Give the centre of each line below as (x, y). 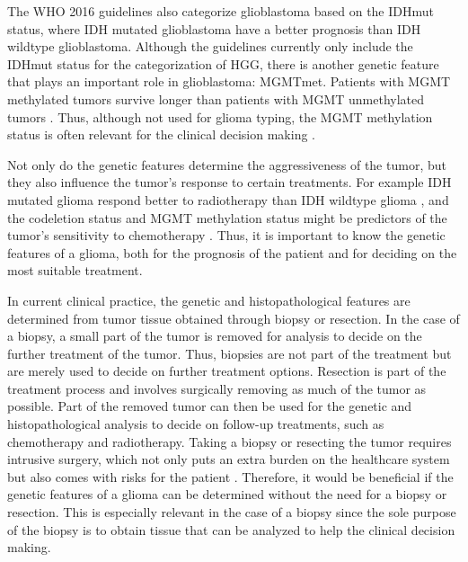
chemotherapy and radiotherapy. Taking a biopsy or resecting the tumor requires (230, 441)
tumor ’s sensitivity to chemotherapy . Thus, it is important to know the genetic (226, 235)
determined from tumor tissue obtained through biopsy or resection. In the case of (234, 318)
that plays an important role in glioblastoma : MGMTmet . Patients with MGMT (229, 81)
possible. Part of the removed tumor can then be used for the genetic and (210, 406)
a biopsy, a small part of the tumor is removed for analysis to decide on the (215, 336)
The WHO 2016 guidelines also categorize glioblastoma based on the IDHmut (221, 11)
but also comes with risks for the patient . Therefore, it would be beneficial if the (230, 476)
